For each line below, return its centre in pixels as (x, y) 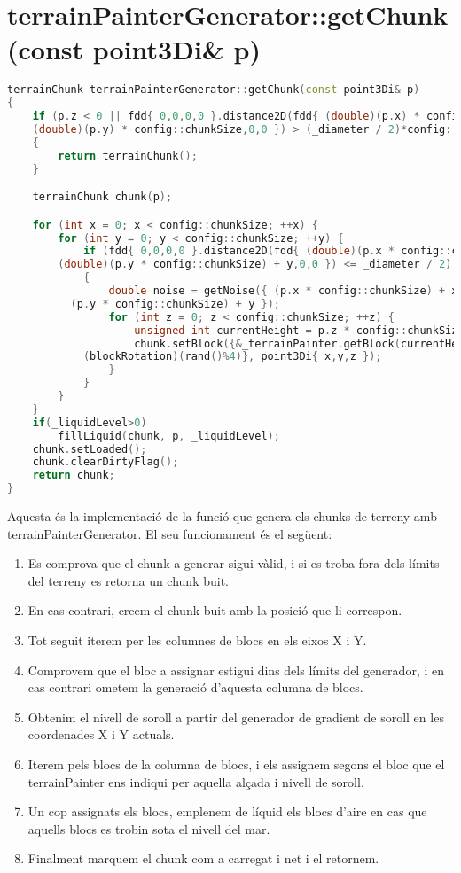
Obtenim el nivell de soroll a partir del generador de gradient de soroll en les (236, 717)
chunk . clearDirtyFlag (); (105, 462)
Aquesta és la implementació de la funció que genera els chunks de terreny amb (222, 516)
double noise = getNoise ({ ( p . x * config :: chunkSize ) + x (283, 291)
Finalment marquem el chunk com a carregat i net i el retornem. (203, 858)
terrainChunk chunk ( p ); (102, 197)
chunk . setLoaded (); (90, 449)
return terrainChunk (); (128, 156)
